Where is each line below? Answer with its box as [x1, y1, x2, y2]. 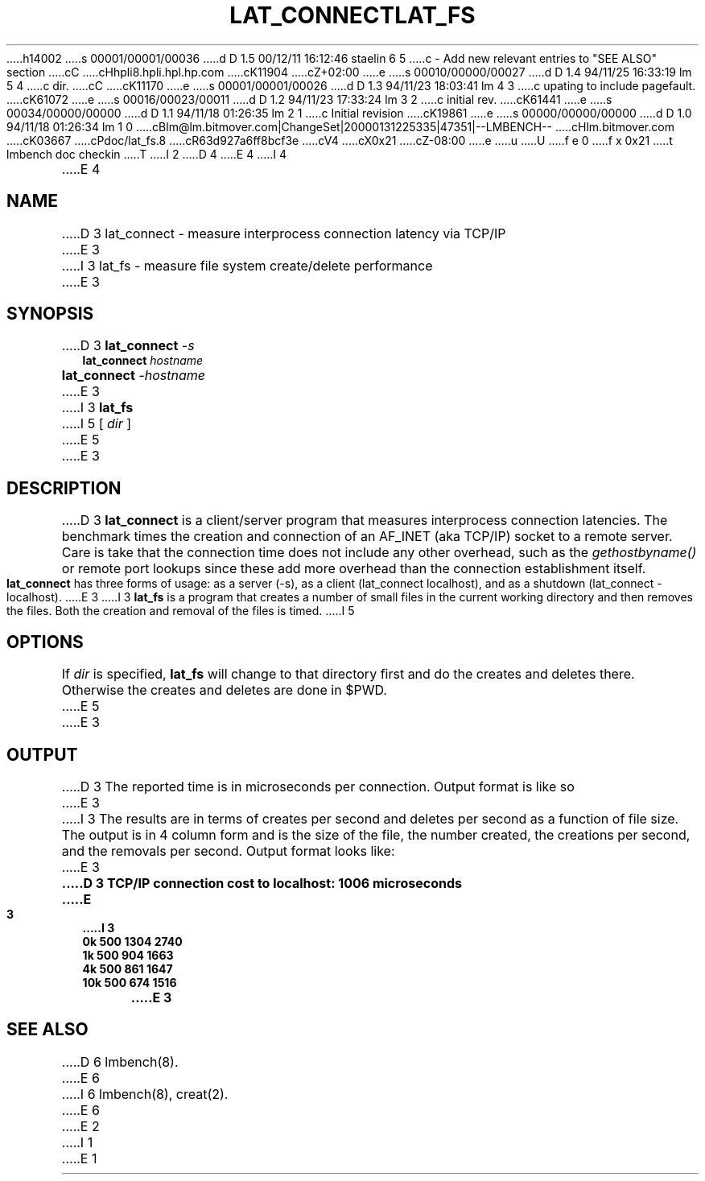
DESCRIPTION [6, 477, 122, 498]
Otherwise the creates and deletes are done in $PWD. [61, 682, 387, 699]
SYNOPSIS [6, 304, 94, 324]
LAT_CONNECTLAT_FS [229, 2, 476, 29]
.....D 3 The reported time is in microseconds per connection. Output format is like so [61, 778, 575, 795]
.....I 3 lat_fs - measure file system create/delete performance [61, 257, 433, 274]
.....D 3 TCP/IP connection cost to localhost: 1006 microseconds [61, 874, 462, 891]
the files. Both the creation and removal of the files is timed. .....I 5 [6, 604, 355, 618]
